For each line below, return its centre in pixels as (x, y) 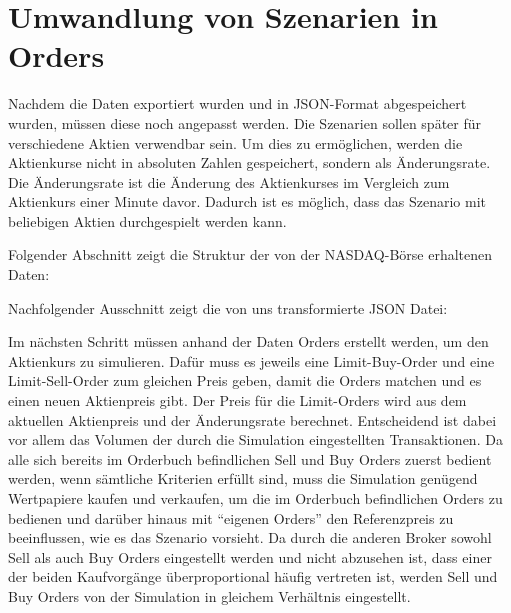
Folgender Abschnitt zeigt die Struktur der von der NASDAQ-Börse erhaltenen (250, 254)
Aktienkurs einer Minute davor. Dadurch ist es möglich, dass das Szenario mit (247, 201)
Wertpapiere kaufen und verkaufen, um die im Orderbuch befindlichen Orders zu (255, 498)
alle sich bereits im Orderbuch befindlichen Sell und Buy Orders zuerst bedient (250, 458)
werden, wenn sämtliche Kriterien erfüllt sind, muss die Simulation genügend (243, 478)
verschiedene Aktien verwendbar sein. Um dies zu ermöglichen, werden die (235, 142)
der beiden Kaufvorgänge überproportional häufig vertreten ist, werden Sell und (253, 576)
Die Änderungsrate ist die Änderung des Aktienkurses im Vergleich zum (229, 181)
